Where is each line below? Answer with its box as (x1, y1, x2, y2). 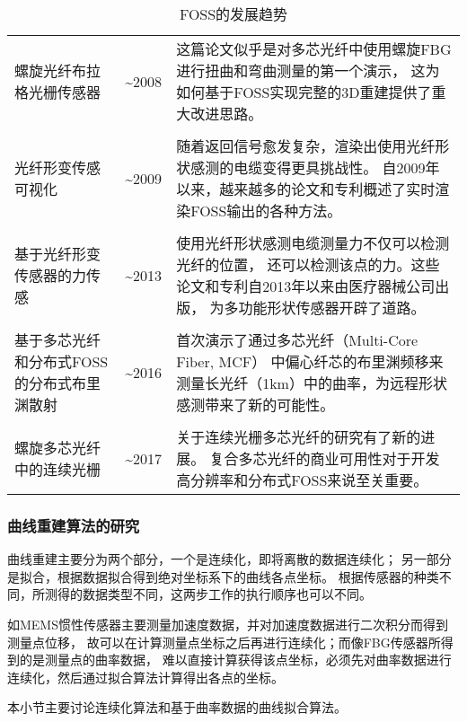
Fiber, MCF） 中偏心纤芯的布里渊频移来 (176, 351, 444, 372)
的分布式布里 (14, 373, 101, 393)
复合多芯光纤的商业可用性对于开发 (209, 448, 440, 469)
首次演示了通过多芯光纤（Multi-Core (176, 330, 419, 350)
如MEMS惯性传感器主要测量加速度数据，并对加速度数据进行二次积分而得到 (7, 615, 448, 633)
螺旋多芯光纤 (14, 437, 101, 458)
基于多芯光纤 (14, 330, 101, 350)
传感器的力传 (14, 265, 101, 286)
